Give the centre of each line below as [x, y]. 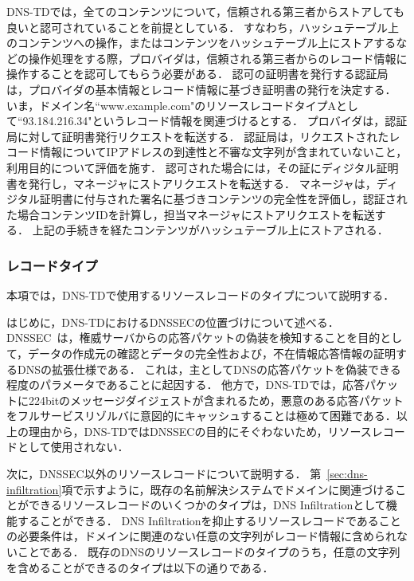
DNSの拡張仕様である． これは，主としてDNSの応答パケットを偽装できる [209, 369]
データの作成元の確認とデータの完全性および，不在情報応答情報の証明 [212, 353]
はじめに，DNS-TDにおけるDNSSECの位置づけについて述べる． [173, 322]
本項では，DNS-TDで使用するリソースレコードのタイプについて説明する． [201, 295]
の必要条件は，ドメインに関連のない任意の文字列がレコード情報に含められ [201, 536]
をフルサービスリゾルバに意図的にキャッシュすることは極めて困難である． [201, 416]
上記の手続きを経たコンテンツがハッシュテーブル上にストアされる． [210, 230]
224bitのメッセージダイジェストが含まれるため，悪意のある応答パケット [216, 400]
